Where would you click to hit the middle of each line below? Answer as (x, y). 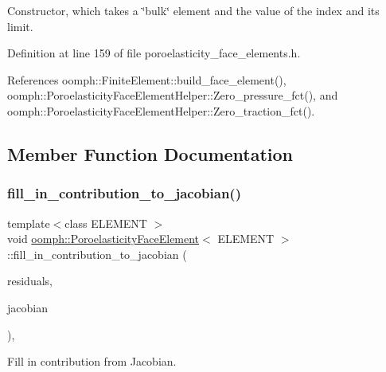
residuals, (30, 281)
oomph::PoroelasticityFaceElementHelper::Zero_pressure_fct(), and (173, 95)
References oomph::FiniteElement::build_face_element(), (147, 79)
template (29, 223)
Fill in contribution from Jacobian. (92, 361)
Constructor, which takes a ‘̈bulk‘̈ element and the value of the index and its (193, 10)
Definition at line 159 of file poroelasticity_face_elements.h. (154, 53)
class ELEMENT (106, 223)
